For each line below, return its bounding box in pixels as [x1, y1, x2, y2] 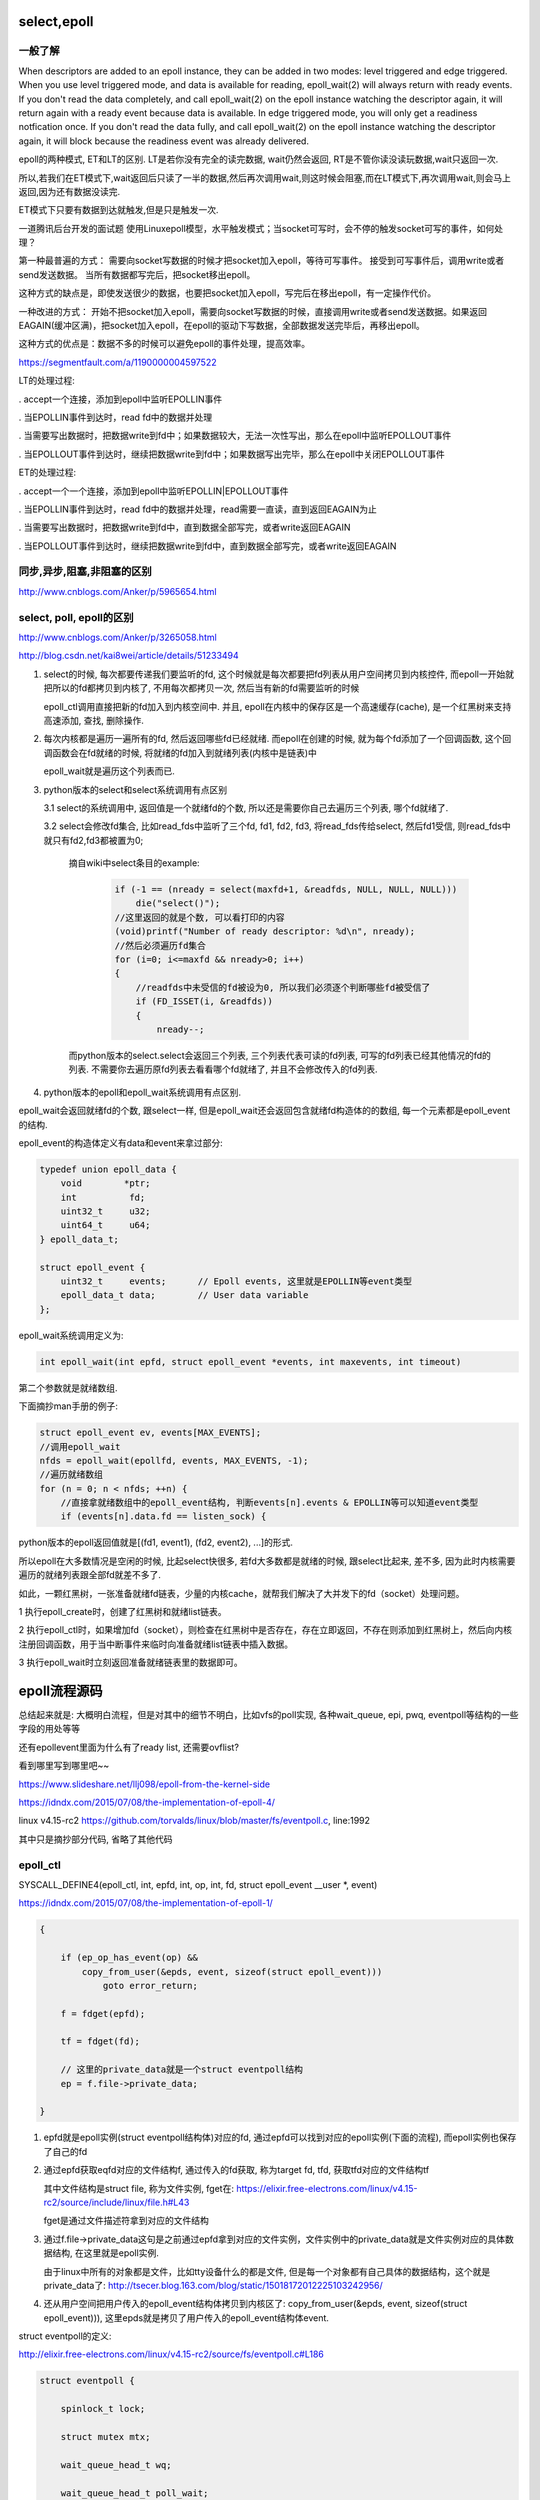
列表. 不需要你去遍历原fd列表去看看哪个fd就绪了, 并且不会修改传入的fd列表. [68, 1063, 379, 1075]
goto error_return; [102, 1980, 199, 1991]
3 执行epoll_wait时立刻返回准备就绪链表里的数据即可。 [18, 1656, 244, 1669]
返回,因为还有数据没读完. [18, 185, 121, 197]
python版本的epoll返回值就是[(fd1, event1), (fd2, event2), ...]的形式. [18, 1536, 294, 1549]
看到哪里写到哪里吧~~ [18, 1760, 110, 1772]
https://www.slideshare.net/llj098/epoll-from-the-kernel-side [18, 1778, 270, 1790]
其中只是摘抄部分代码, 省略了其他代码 [18, 1833, 173, 1845]
